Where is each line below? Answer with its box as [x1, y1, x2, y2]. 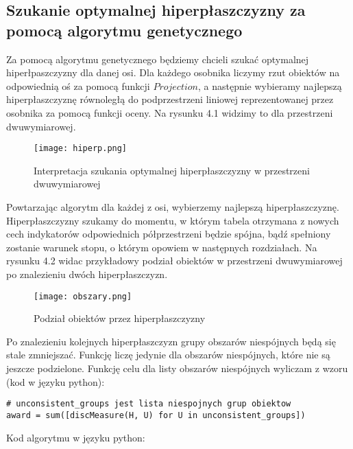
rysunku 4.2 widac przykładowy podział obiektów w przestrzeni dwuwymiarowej [6, 253, 343, 268]
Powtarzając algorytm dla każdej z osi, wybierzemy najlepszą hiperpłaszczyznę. [6, 200, 339, 214]
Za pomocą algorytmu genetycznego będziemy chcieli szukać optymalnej [6, 51, 309, 66]
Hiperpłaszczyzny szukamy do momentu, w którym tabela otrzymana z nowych [6, 213, 339, 227]
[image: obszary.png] [34, 291, 132, 301]
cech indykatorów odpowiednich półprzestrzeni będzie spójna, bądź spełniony [6, 227, 331, 241]
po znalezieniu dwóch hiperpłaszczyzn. [6, 266, 168, 281]
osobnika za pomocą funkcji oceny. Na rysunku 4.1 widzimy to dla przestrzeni [6, 105, 333, 119]
